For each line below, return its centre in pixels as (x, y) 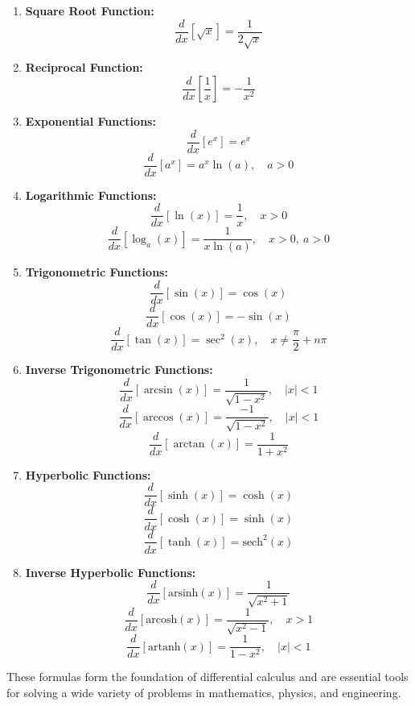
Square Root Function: (90, 10)
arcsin (158, 390)
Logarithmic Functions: (91, 195)
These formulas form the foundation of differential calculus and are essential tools (207, 677)
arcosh (162, 620)
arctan (189, 444)
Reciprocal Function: (84, 67)
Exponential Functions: (90, 121)
